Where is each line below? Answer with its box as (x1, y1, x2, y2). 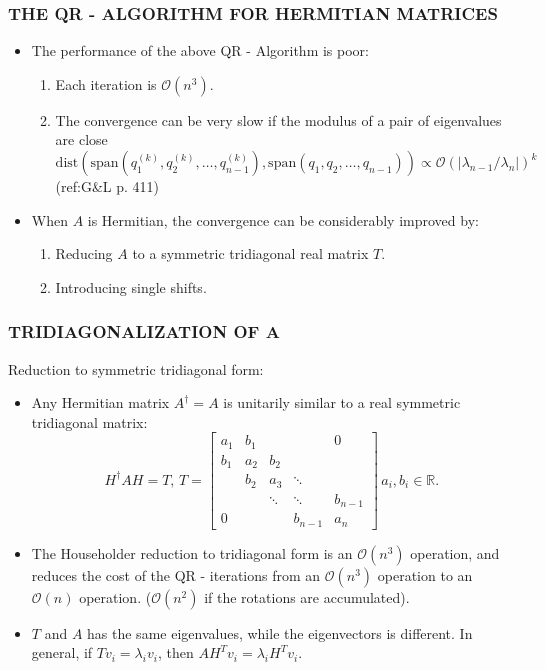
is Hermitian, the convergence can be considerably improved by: (87, 209, 479, 230)
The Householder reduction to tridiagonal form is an (31, 542, 353, 563)
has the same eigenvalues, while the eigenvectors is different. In (87, 622, 473, 643)
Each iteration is (55, 73, 157, 94)
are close (55, 129, 108, 150)
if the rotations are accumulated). (204, 586, 410, 607)
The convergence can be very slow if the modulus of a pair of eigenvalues (55, 109, 502, 130)
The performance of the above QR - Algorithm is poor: (31, 40, 369, 61)
